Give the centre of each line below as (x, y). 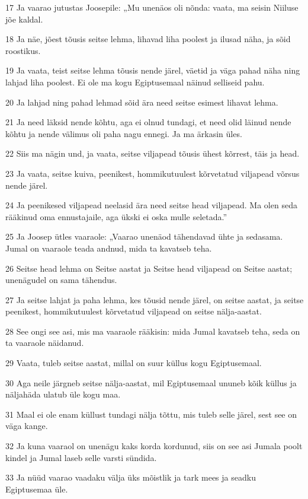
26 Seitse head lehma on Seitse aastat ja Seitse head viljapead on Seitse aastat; (149, 268)
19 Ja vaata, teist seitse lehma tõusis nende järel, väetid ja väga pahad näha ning (153, 70)
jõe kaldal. (24, 19)
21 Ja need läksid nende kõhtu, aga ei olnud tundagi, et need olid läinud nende (148, 122)
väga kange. (27, 426)
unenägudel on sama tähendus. (61, 280)
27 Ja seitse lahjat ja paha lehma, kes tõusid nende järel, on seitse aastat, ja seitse (155, 299)
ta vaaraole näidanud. (45, 343)
